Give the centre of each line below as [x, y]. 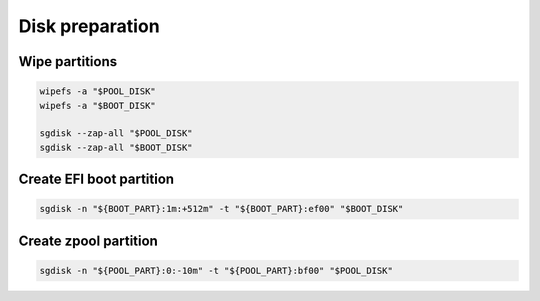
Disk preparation [89, 26]
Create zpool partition [88, 240]
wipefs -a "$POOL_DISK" [98, 91]
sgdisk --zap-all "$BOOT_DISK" [116, 147]
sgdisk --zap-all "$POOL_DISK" [116, 133]
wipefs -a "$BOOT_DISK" [98, 105]
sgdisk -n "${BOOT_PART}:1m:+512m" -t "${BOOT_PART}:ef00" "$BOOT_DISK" [221, 209]
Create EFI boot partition [96, 179]
